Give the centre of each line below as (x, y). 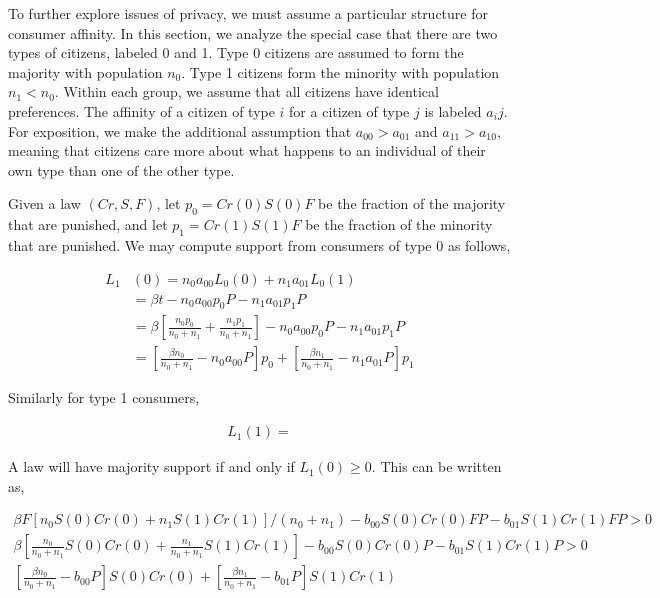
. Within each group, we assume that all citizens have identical (246, 91)
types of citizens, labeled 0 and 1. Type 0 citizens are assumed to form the (236, 52)
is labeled (453, 110)
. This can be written (436, 466)
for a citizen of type (349, 110)
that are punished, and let (88, 224)
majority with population (85, 71)
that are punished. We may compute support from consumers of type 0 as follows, (259, 244)
